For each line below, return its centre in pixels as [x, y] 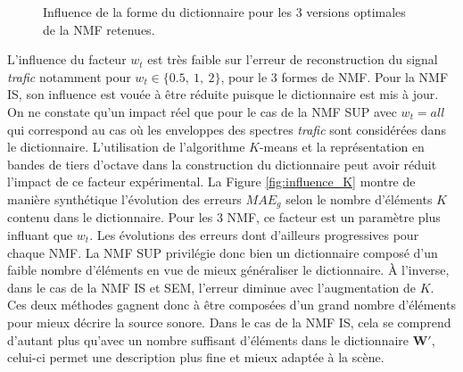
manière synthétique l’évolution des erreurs [124, 198]
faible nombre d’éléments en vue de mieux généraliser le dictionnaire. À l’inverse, [228, 270]
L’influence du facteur [67, 59]
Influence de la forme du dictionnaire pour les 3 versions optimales [224, 12]
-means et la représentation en [342, 147]
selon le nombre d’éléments [359, 198]
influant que [40, 234]
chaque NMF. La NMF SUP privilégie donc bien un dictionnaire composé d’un [223, 252]
